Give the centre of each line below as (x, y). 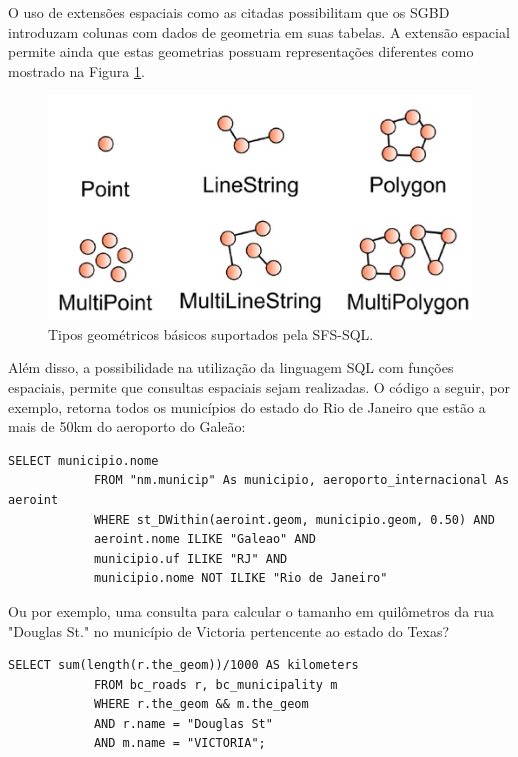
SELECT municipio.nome (83, 460)
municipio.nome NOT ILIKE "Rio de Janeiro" (240, 578)
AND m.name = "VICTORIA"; (179, 743)
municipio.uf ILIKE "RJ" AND (190, 558)
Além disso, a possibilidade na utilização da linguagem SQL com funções (231, 367)
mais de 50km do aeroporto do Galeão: (127, 426)
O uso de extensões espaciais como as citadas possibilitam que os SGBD (229, 12)
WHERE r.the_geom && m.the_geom (201, 704)
